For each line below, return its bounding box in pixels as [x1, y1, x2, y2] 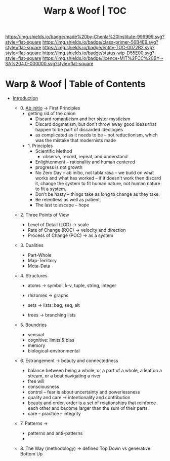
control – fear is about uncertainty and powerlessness [27, 389, 140, 395]
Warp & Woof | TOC [44, 5, 126, 17]
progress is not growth [35, 164, 82, 170]
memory [27, 342, 46, 348]
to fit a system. [35, 186, 67, 192]
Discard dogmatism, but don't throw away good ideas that [35, 121, 157, 127]
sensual [27, 332, 45, 338]
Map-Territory [27, 258, 57, 264]
